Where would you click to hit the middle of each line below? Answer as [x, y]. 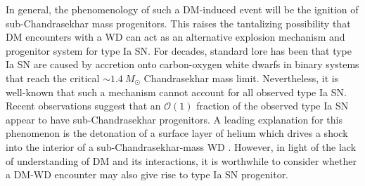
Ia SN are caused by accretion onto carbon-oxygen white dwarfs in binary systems [182, 64]
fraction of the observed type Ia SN [273, 106]
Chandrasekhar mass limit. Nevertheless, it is [241, 78]
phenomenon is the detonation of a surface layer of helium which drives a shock [177, 133]
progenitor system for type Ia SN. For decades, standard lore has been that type [179, 50]
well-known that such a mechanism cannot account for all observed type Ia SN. [176, 92]
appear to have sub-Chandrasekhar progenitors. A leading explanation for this [174, 119]
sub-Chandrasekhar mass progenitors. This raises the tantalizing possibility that [178, 23]
